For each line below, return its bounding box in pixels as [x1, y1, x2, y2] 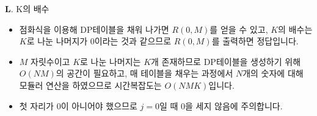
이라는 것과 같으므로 [94, 35, 172, 47]
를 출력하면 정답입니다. [211, 35, 299, 47]
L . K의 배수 [5, 2, 49, 15]
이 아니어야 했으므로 [60, 99, 137, 112]
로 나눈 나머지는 [80, 55, 141, 67]
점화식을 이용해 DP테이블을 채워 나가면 [19, 22, 169, 35]
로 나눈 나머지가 [26, 35, 88, 47]
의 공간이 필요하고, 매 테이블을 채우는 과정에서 [56, 67, 233, 80]
